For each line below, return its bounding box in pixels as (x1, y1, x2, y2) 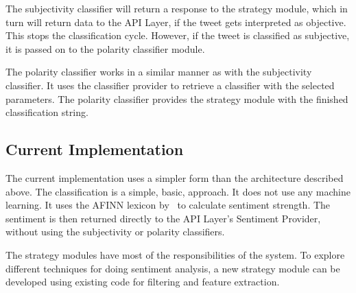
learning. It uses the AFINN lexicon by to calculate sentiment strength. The (5, 198, 331, 212)
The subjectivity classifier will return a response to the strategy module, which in (5, 1, 348, 15)
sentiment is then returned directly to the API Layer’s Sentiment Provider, (5, 211, 321, 225)
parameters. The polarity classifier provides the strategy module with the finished (5, 91, 348, 106)
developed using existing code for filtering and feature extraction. (5, 274, 280, 289)
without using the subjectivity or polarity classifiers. (5, 224, 225, 239)
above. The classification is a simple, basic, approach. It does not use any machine (5, 184, 351, 198)
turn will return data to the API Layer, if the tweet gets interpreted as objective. (5, 14, 346, 29)
